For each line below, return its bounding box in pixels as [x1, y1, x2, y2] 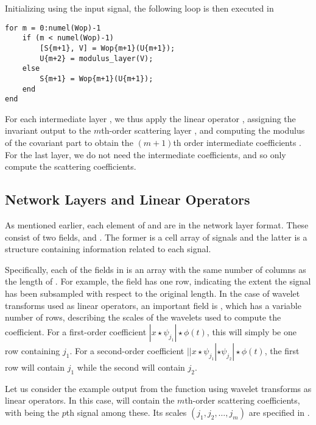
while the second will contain [77, 360, 185, 373]
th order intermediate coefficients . [173, 136, 301, 149]
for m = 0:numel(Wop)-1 [5, 23, 101, 32]
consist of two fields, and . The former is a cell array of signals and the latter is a [5, 230, 307, 243]
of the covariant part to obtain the [5, 136, 133, 149]
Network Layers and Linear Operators [5, 190, 250, 209]
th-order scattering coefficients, [184, 394, 300, 407]
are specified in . [248, 405, 310, 418]
